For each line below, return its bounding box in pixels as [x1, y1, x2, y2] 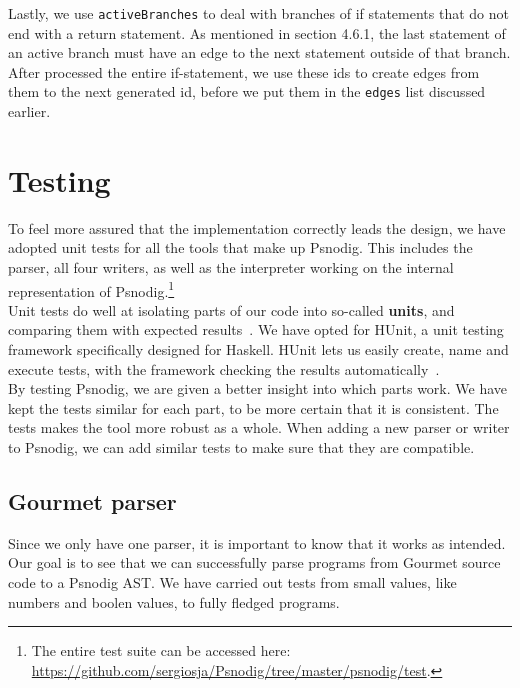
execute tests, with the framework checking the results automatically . [8, 358, 440, 379]
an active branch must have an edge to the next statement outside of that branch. [8, 42, 511, 63]
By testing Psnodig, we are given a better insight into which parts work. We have [8, 378, 507, 399]
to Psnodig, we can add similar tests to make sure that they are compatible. [8, 437, 475, 457]
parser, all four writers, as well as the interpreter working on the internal [8, 257, 454, 277]
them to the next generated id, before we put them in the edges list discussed [8, 81, 486, 102]
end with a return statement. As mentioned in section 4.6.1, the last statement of [8, 22, 506, 43]
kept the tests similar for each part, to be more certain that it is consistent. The [8, 397, 499, 418]
